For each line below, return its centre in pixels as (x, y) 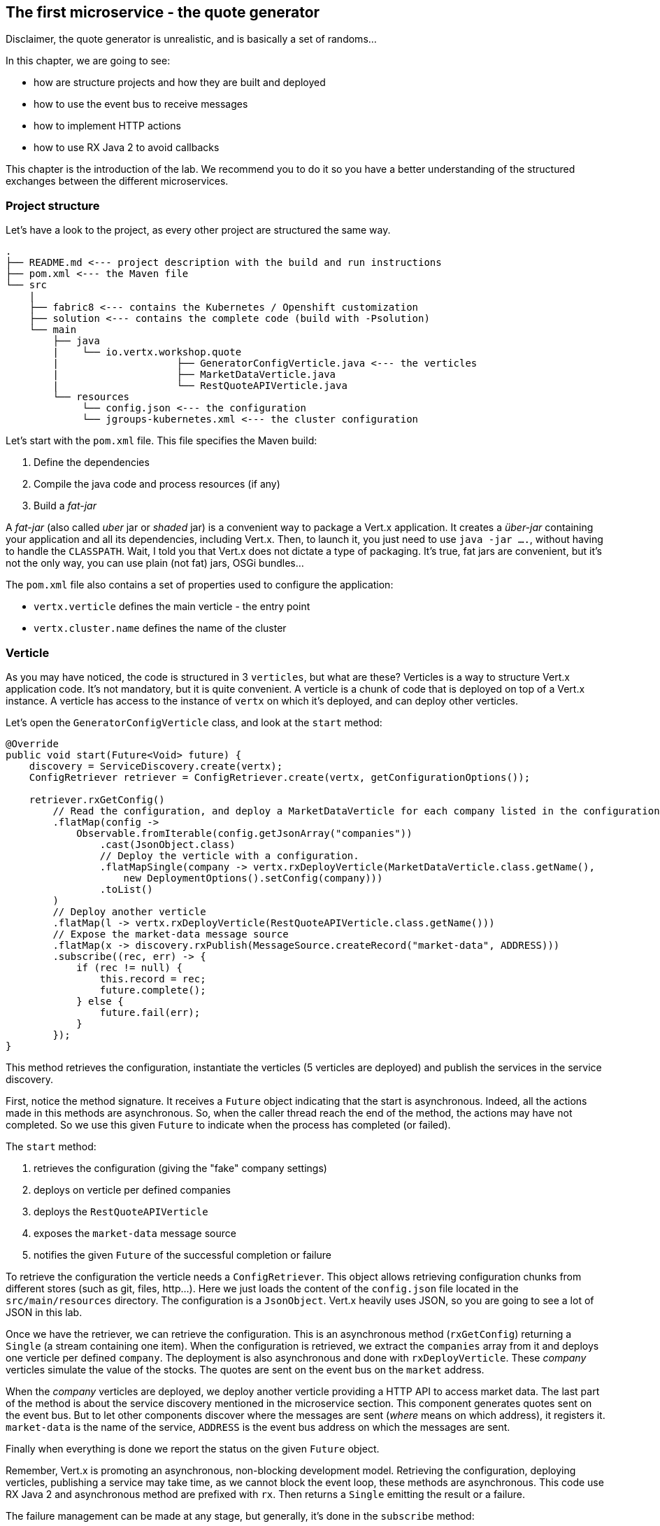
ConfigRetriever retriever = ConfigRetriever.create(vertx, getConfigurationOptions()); (280, 777)
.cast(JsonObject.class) (167, 844)
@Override (32, 743)
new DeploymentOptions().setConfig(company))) (253, 878)
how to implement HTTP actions (107, 126)
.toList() (126, 889)
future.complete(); (153, 990)
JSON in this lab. (44, 1312)
